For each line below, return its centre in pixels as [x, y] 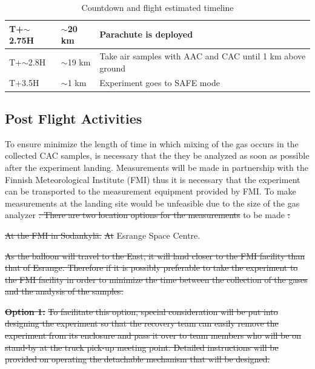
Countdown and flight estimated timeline [157, 7]
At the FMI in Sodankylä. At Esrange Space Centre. [103, 235]
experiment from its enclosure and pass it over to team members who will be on [153, 335]
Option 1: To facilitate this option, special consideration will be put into [141, 311]
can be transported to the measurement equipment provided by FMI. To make [151, 191]
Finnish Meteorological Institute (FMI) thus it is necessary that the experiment [153, 179]
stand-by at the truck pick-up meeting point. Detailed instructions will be [142, 347]
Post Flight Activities [74, 118]
